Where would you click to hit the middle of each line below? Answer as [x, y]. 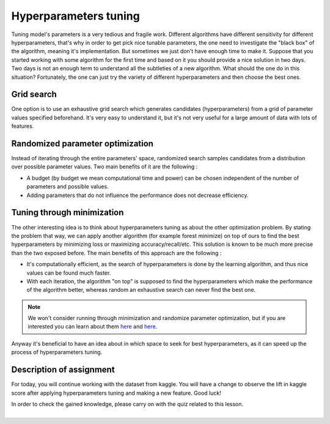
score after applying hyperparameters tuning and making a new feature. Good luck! [116, 393]
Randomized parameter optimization [82, 143]
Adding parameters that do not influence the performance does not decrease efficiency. [137, 195]
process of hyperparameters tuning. [57, 352]
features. [23, 126]
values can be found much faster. [69, 273]
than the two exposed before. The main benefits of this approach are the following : [116, 253]
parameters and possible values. [68, 187]
